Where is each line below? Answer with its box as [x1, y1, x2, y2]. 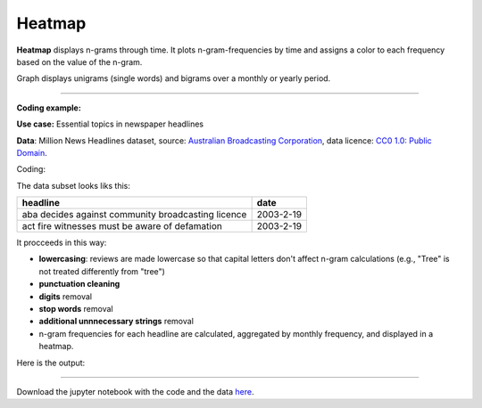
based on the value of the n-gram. [16, 56, 143, 67]
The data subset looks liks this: [16, 180, 131, 191]
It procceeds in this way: [16, 237, 107, 249]
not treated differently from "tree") [38, 265, 165, 276]
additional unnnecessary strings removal [38, 316, 194, 327]
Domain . [16, 147, 48, 158]
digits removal [38, 290, 93, 302]
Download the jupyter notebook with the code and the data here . [16, 386, 254, 396]
